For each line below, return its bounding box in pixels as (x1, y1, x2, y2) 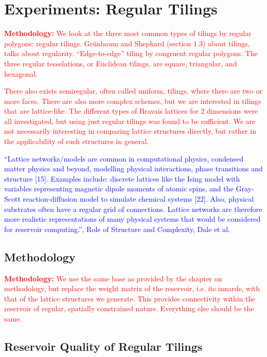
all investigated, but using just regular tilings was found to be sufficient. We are (4, 115, 256, 126)
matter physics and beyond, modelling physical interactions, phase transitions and (4, 163, 263, 174)
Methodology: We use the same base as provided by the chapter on (4, 273, 222, 283)
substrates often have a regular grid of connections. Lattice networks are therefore (4, 203, 262, 214)
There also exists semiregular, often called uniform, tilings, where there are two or (4, 85, 262, 96)
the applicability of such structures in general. (4, 136, 149, 147)
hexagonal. (4, 68, 38, 79)
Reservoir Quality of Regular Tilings (4, 338, 203, 354)
